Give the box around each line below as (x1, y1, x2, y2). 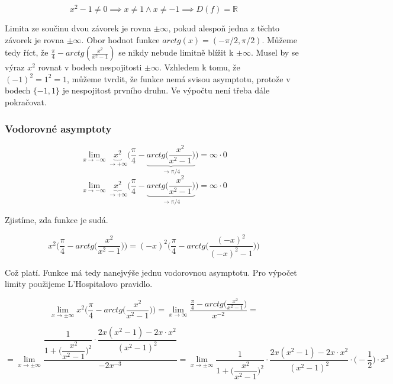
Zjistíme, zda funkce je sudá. (5, 214, 108, 226)
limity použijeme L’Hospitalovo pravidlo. (5, 277, 153, 290)
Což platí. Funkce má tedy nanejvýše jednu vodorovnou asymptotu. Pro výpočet (5, 266, 297, 278)
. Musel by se (250, 46, 299, 59)
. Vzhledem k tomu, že (159, 61, 240, 73)
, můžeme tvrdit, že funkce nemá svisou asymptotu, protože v (67, 72, 291, 85)
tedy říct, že (5, 46, 49, 59)
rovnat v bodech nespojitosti (38, 61, 142, 73)
